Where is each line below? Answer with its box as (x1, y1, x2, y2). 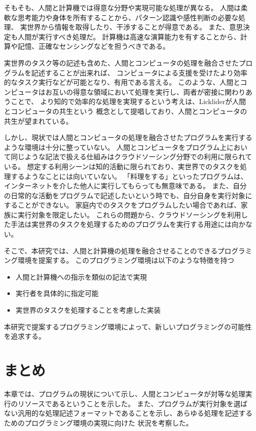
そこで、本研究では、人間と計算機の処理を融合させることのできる (4, 245, 218, 255)
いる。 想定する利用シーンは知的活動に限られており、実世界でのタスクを (4, 161, 240, 171)
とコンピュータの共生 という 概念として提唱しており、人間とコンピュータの (4, 106, 247, 116)
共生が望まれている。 (4, 115, 73, 126)
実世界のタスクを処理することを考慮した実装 (15, 305, 161, 315)
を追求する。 (4, 331, 45, 341)
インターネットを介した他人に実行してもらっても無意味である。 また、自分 (4, 180, 247, 191)
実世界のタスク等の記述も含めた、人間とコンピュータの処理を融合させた (4, 57, 239, 68)
